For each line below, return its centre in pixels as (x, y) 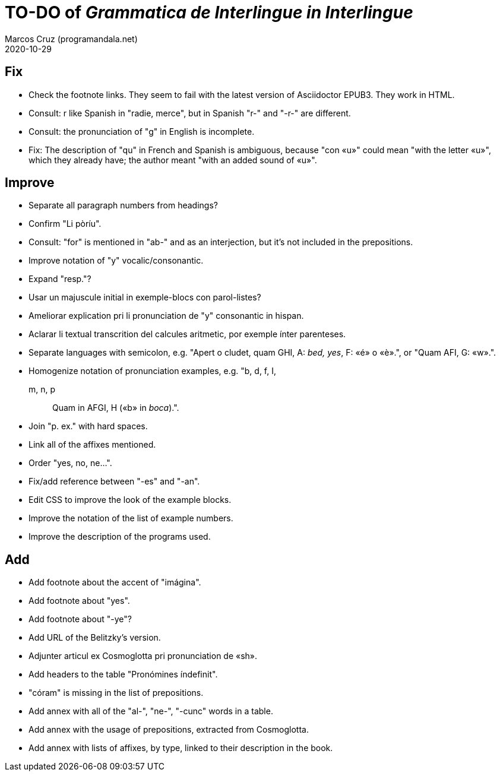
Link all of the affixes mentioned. (92, 445)
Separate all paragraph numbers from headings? (123, 205)
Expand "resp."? (60, 279)
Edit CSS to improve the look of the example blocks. (130, 500)
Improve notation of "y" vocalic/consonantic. (116, 261)
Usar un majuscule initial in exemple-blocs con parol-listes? (145, 297)
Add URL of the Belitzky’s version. (95, 638)
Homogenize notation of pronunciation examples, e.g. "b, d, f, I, (153, 371)
